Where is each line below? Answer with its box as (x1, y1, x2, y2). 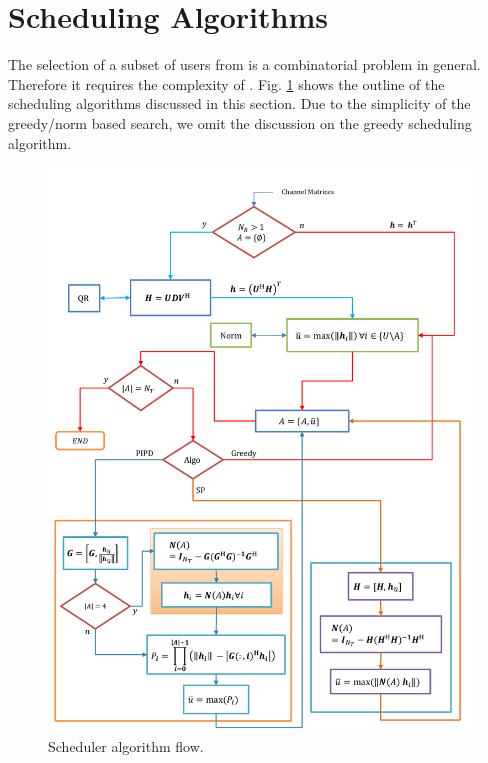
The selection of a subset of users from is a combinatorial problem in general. (8, 54, 481, 75)
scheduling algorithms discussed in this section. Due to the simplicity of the (8, 93, 471, 114)
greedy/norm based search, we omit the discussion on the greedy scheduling (8, 112, 472, 133)
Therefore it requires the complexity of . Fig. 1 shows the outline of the (8, 73, 445, 94)
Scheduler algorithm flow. (48, 736, 204, 757)
